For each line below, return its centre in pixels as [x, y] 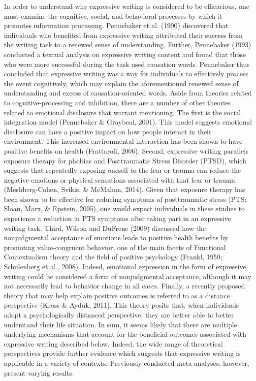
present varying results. [39, 372]
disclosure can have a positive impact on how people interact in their [108, 131]
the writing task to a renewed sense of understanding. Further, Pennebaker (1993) [128, 45]
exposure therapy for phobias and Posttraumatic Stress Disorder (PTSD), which [125, 160]
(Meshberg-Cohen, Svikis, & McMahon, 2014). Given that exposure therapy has [125, 189]
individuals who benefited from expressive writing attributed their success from [123, 35]
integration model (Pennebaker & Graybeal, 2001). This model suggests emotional [128, 122]
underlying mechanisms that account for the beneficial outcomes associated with [125, 334]
